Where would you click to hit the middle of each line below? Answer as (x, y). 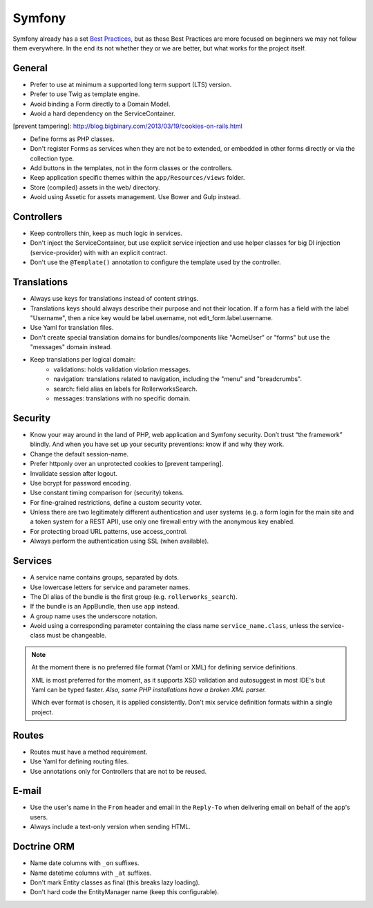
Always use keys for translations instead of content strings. (114, 299)
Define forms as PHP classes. (72, 139)
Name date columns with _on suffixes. (85, 863)
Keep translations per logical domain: (83, 360)
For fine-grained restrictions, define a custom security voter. (116, 502)
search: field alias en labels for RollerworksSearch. (125, 389)
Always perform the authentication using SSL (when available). (119, 541)
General (30, 68)
